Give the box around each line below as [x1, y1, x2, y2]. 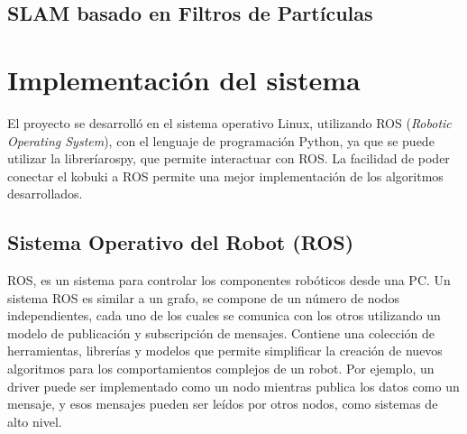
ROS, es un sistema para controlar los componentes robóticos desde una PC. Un [7, 271, 451, 290]
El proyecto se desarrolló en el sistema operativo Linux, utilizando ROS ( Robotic [7, 113, 452, 132]
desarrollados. [7, 184, 83, 203]
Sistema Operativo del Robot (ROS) [7, 228, 354, 256]
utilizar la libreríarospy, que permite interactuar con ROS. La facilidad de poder [7, 149, 450, 168]
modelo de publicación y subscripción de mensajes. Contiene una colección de [7, 323, 435, 342]
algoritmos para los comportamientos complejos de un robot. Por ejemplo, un [7, 359, 435, 378]
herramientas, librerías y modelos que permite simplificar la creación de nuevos [7, 341, 443, 360]
